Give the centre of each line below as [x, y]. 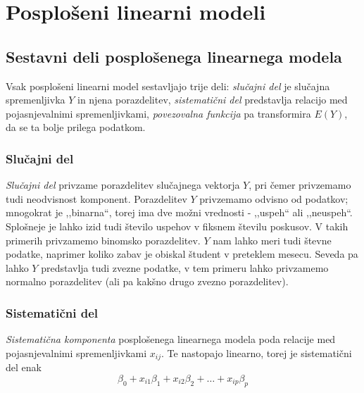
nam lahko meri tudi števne [272, 240]
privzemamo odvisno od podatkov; [274, 198]
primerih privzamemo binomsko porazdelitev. [103, 240]
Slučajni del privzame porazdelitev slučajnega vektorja [123, 185]
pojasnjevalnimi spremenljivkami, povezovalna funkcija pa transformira [158, 113]
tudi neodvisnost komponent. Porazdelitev [96, 198]
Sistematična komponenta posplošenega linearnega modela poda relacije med [171, 339]
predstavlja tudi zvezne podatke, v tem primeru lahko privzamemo [185, 267]
